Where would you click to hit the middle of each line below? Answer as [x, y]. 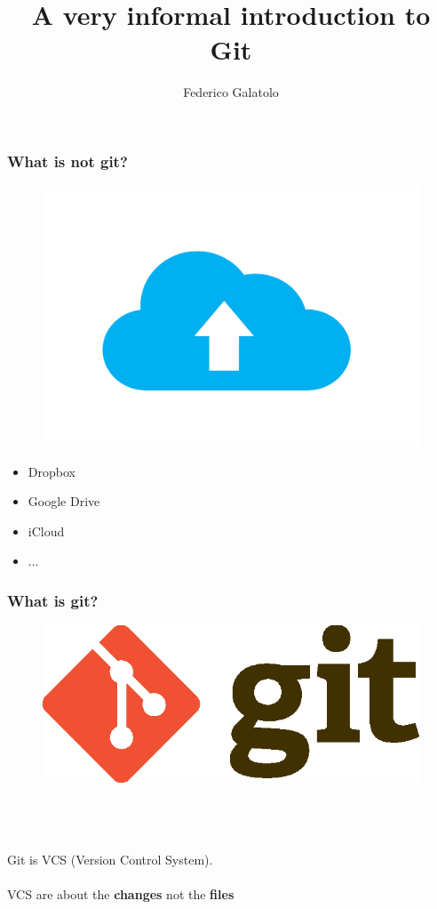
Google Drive [64, 501]
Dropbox [52, 471]
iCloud [46, 531]
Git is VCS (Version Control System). [110, 860]
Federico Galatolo [231, 92]
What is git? [53, 600]
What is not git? [68, 161]
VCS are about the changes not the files [121, 894]
